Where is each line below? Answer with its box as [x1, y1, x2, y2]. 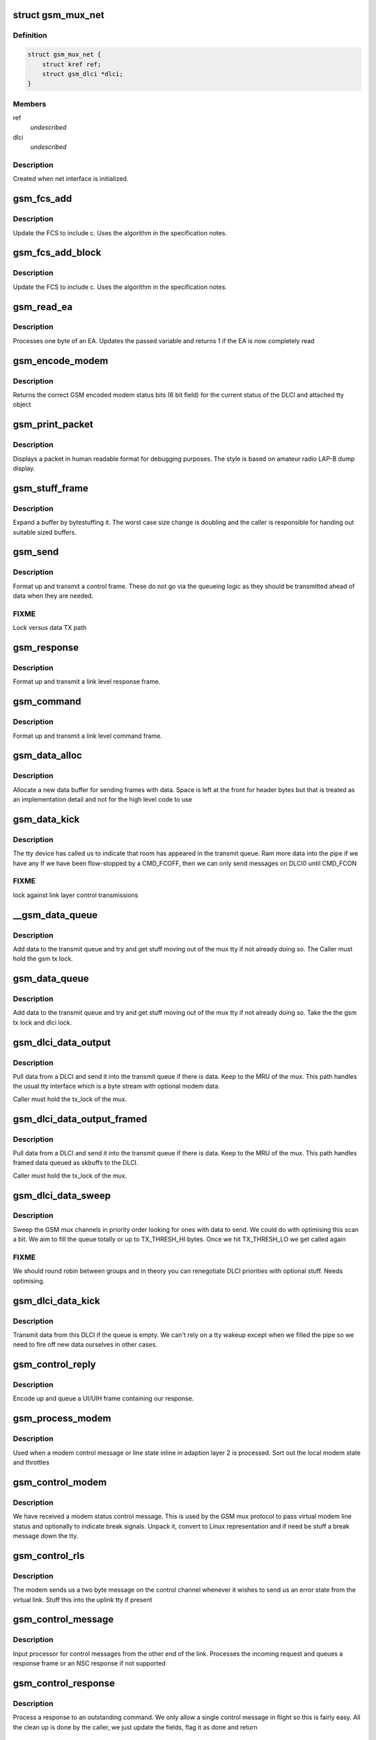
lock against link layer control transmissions [13, 891, 139, 899]
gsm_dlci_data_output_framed [13, 1113, 148, 1125]
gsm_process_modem [13, 1413, 111, 1425]
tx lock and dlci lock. [13, 1018, 72, 1027]
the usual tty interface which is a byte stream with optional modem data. [13, 1082, 221, 1091]
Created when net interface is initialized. [13, 175, 129, 183]
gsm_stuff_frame [13, 482, 88, 494]
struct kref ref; [42, 60, 102, 68]
